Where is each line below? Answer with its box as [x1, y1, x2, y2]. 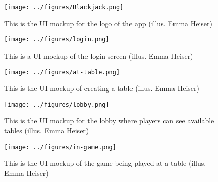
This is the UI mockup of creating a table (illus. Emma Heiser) [4, 83, 199, 94]
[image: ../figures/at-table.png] [4, 68, 120, 76]
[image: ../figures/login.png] [4, 36, 109, 43]
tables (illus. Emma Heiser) [4, 125, 89, 135]
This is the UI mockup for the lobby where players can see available [4, 115, 214, 126]
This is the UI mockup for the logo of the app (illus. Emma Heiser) [4, 18, 213, 28]
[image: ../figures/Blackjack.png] [4, 4, 124, 11]
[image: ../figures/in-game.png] [4, 143, 116, 151]
